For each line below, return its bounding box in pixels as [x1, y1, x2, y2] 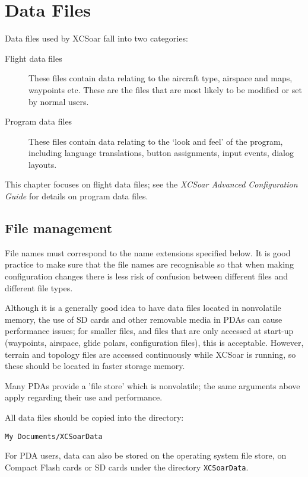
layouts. [28, 158, 57, 170]
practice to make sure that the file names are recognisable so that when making [5, 258, 294, 271]
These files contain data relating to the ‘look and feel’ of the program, [28, 135, 283, 147]
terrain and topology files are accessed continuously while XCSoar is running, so [5, 348, 296, 360]
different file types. [5, 281, 73, 294]
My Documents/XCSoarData [5, 432, 103, 441]
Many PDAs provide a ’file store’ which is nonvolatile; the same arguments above [5, 379, 300, 392]
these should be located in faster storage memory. [5, 360, 185, 372]
